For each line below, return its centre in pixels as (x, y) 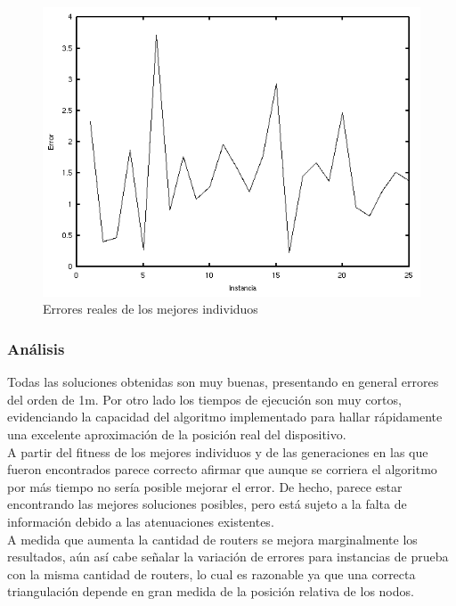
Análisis (36, 348)
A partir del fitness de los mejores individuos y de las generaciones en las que (218, 451)
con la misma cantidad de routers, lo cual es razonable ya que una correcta (212, 573)
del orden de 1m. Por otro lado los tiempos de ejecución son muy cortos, (204, 399)
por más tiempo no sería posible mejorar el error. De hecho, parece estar (205, 486)
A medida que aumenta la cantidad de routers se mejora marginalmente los (212, 539)
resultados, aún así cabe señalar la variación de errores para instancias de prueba (228, 557)
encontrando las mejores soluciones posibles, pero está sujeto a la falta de (207, 504)
